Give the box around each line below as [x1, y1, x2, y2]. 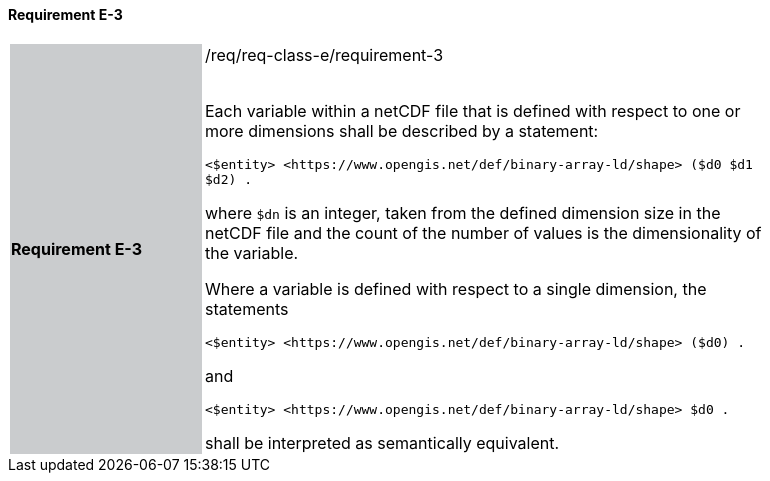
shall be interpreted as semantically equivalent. [205, 432, 560, 453]
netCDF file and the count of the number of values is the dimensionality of [205, 222, 762, 243]
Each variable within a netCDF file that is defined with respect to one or [205, 100, 741, 121]
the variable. [205, 242, 299, 263]
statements [205, 298, 289, 319]
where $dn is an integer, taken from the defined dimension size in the [205, 202, 721, 223]
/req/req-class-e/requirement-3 [205, 44, 444, 65]
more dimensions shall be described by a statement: [205, 120, 599, 141]
